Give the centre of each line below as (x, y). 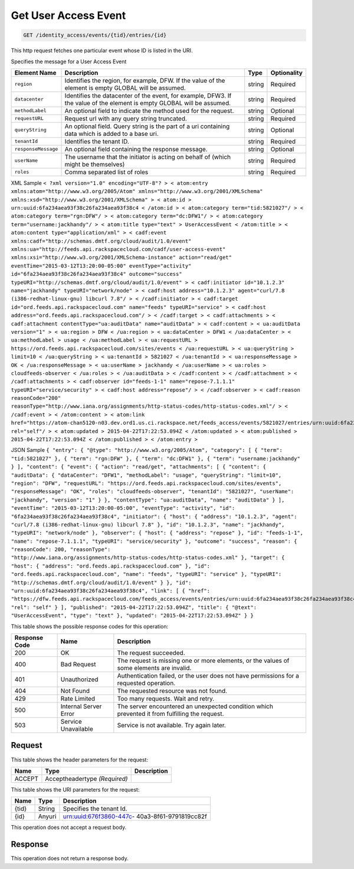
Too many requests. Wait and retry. (166, 699)
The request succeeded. (151, 653)
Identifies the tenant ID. (97, 141)
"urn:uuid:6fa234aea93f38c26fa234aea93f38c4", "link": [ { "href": (111, 591)
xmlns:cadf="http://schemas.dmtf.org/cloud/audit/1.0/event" (101, 241)
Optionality (287, 73)
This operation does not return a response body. (70, 858)
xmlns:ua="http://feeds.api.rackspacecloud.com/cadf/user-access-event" (118, 249)
